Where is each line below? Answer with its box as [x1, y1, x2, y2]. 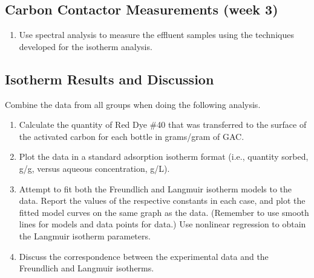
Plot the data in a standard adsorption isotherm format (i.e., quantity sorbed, [19, 150, 309, 163]
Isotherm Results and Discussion [5, 69, 214, 88]
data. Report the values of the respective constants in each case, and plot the [19, 194, 306, 207]
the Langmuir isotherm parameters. [19, 229, 151, 242]
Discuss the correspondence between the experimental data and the [19, 250, 269, 262]
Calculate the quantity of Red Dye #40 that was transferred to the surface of [19, 118, 307, 131]
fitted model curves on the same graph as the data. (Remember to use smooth [19, 206, 309, 218]
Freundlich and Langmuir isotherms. [19, 262, 154, 274]
